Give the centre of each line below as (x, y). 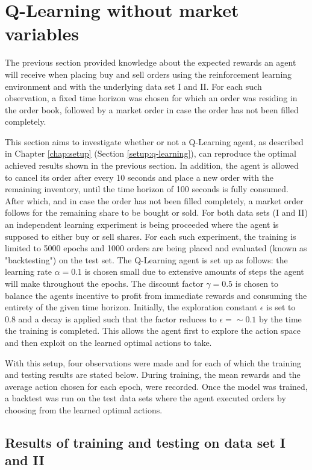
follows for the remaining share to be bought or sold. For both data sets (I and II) (156, 212)
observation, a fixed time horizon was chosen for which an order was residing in (151, 98)
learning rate (28, 271)
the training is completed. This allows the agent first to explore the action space (153, 331)
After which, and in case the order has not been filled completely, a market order (154, 200)
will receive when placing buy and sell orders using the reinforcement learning (148, 74)
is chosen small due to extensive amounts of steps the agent (194, 271)
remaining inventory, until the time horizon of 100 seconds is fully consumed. (147, 189)
